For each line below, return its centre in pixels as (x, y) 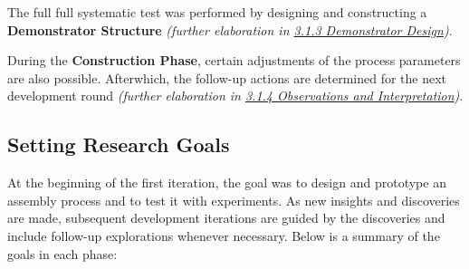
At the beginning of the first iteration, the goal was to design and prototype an (227, 183)
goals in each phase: (62, 253)
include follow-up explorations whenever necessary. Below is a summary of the (224, 235)
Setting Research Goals (119, 144)
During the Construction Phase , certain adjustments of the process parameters (234, 60)
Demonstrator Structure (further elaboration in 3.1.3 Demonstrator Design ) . (230, 29)
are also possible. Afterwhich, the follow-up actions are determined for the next (227, 77)
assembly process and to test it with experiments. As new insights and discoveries (234, 200)
